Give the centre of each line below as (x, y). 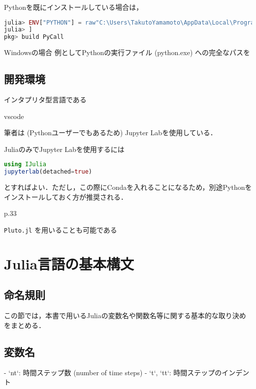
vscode (14, 116)
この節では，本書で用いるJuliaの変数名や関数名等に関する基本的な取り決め (125, 315)
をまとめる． (25, 325)
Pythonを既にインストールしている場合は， (74, 7)
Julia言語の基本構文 (69, 263)
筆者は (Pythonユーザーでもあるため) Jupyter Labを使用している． (111, 133)
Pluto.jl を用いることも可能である (61, 229)
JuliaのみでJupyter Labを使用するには (64, 149)
